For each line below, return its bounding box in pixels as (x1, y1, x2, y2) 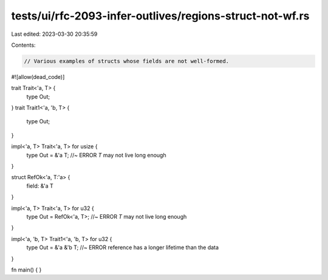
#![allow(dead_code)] (11, 73, 65, 80)
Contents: (11, 41, 36, 49)
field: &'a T (26, 182, 54, 190)
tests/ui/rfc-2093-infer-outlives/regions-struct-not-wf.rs (11, 9, 310, 22)
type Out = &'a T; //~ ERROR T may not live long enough (26, 151, 166, 159)
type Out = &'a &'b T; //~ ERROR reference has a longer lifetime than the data (26, 244, 219, 251)
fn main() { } (11, 266, 42, 273)
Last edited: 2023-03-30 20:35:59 (11, 30, 98, 38)
